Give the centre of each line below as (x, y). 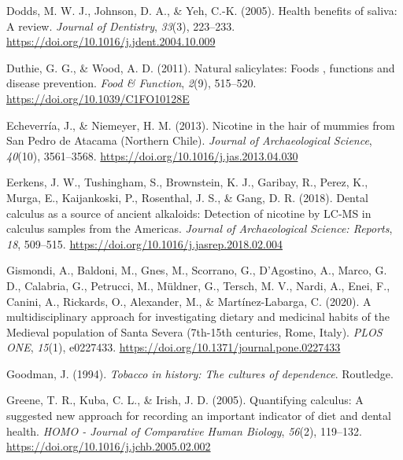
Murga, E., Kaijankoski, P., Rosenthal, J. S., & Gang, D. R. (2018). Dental (187, 197)
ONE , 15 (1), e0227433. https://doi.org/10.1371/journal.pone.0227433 (174, 347)
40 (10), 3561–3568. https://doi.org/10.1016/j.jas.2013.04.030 (152, 155)
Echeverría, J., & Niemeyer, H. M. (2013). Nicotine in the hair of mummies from (201, 125)
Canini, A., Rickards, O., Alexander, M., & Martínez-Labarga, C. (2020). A (189, 301)
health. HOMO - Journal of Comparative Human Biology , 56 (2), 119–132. (184, 431)
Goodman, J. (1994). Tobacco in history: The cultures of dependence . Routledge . (200, 373)
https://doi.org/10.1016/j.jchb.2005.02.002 (109, 446)
